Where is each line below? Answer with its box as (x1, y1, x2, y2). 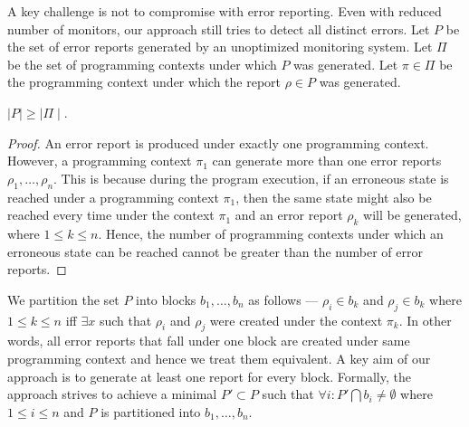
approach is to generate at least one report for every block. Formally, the (7, 366, 411, 385)
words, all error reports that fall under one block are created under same (7, 331, 410, 350)
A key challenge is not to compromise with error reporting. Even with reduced (7, 2, 442, 20)
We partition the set (7, 289, 120, 308)
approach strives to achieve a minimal (7, 384, 217, 403)
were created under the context (209, 310, 383, 329)
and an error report (234, 205, 343, 224)
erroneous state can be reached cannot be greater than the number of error (7, 242, 423, 261)
